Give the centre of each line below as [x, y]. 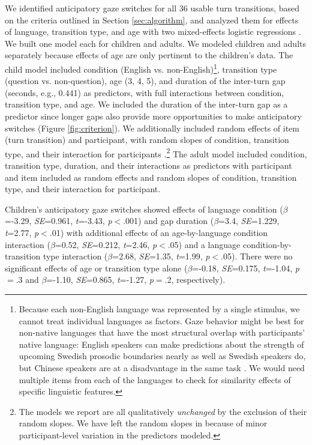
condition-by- [267, 244]
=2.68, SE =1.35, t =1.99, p [161, 256]
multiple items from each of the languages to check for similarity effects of [155, 379]
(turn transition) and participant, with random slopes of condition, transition [147, 140]
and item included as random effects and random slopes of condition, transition [151, 177]
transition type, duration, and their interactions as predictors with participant [148, 165]
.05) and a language [204, 244]
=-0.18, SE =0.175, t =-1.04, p [246, 268]
